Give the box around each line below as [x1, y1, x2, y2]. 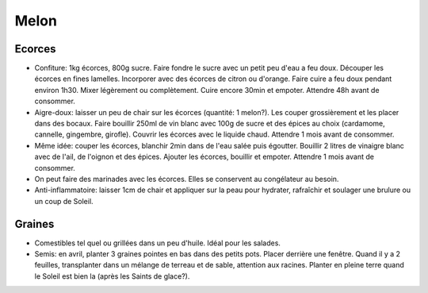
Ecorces [14, 42, 56, 56]
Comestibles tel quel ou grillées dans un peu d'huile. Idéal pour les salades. [34, 238, 281, 248]
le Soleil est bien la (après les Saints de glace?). [34, 271, 190, 281]
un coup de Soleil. [34, 196, 94, 206]
